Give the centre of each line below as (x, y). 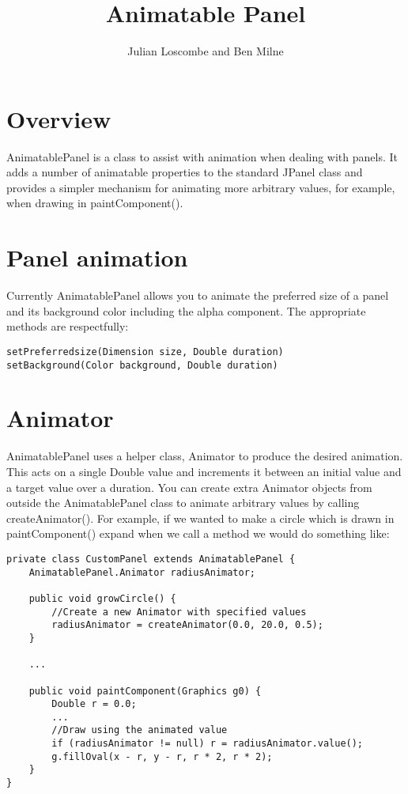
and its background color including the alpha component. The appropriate (186, 310)
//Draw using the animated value (140, 730)
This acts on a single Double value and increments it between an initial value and (204, 471)
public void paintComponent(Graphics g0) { (145, 691)
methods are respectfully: (68, 326)
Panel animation (97, 257)
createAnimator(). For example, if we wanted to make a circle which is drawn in (200, 518)
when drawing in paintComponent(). (95, 203)
